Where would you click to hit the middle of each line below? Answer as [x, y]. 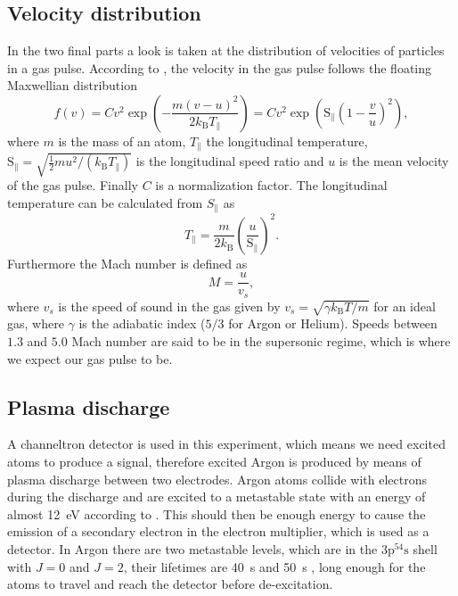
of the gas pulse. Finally [73, 184]
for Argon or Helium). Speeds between [333, 323]
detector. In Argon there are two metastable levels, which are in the [192, 548]
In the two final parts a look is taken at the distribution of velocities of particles [226, 50]
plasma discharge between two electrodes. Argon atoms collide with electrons [217, 479]
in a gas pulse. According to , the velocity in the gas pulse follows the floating [220, 67]
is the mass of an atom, [122, 141]
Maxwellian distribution [72, 85]
